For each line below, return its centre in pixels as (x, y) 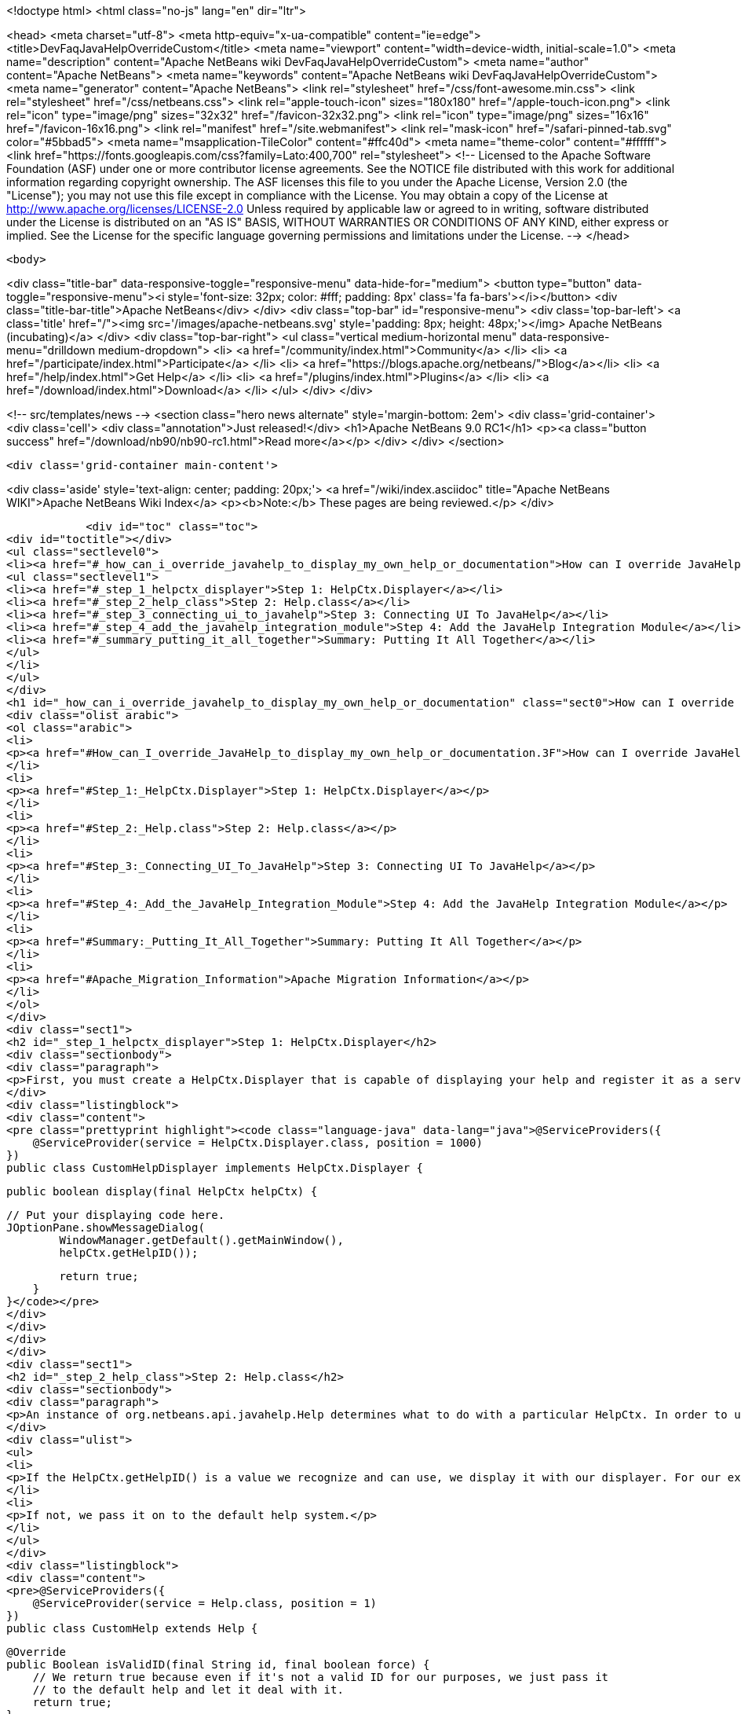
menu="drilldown (51, 350)
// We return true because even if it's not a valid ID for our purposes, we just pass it (321, 1677)
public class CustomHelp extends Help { (132, 1628)
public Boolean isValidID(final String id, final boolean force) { (218, 1664)
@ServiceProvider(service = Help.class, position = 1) (205, 1603)
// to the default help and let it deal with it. (188, 1690)
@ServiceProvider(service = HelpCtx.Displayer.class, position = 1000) (257, 1143)
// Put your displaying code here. (116, 1215)
